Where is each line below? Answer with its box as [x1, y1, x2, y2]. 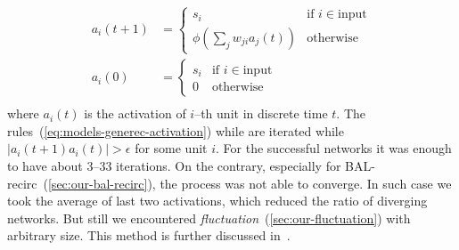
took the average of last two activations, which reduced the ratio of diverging [7, 191, 428, 210]
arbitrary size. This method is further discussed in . [7, 226, 291, 245]
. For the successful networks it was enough [216, 139, 452, 157]
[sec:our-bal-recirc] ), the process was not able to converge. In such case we [47, 173, 452, 192]
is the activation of [84, 104, 186, 123]
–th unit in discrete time [194, 104, 328, 123]
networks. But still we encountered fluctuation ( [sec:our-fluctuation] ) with [7, 208, 411, 227]
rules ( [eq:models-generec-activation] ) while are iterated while [7, 121, 344, 140]
